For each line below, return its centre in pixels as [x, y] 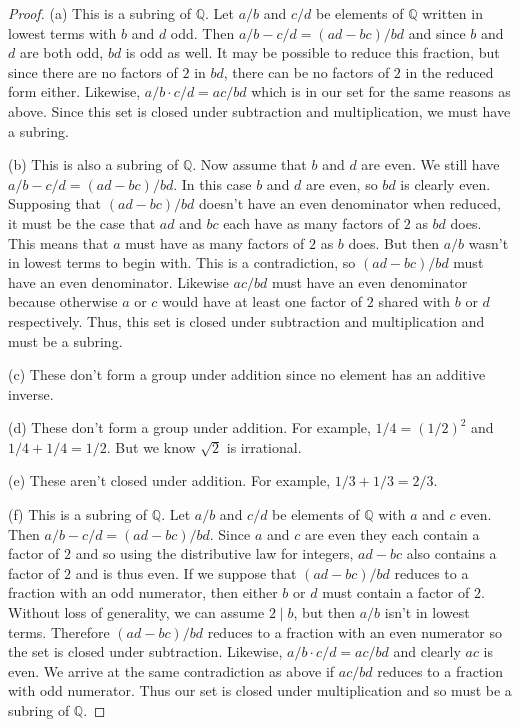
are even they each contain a [392, 533]
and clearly [427, 651]
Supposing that [55, 203]
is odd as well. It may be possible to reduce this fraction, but [312, 52]
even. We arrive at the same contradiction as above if [171, 670]
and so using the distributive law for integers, [214, 553]
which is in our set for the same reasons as [381, 91]
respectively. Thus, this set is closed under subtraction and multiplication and [246, 320]
